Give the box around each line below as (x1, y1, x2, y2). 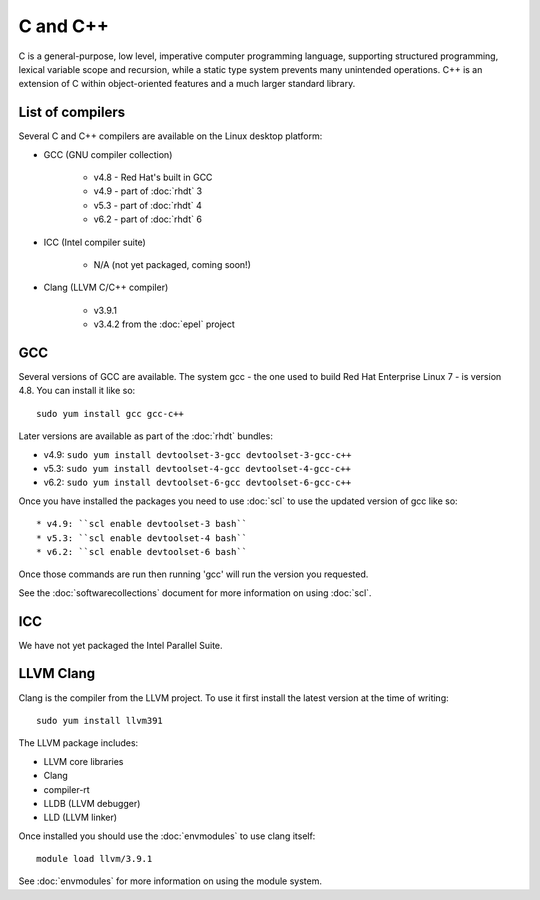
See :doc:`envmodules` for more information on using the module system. (18, 875, 322, 887)
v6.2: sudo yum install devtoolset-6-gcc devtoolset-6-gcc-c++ (43, 476, 352, 489)
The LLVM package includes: (18, 737, 139, 749)
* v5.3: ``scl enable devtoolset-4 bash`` (36, 532, 248, 544)
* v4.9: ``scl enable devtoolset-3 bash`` (36, 518, 248, 530)
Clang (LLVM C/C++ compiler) (43, 281, 169, 294)
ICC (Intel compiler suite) (43, 236, 147, 248)
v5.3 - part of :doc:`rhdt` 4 (93, 199, 202, 211)
